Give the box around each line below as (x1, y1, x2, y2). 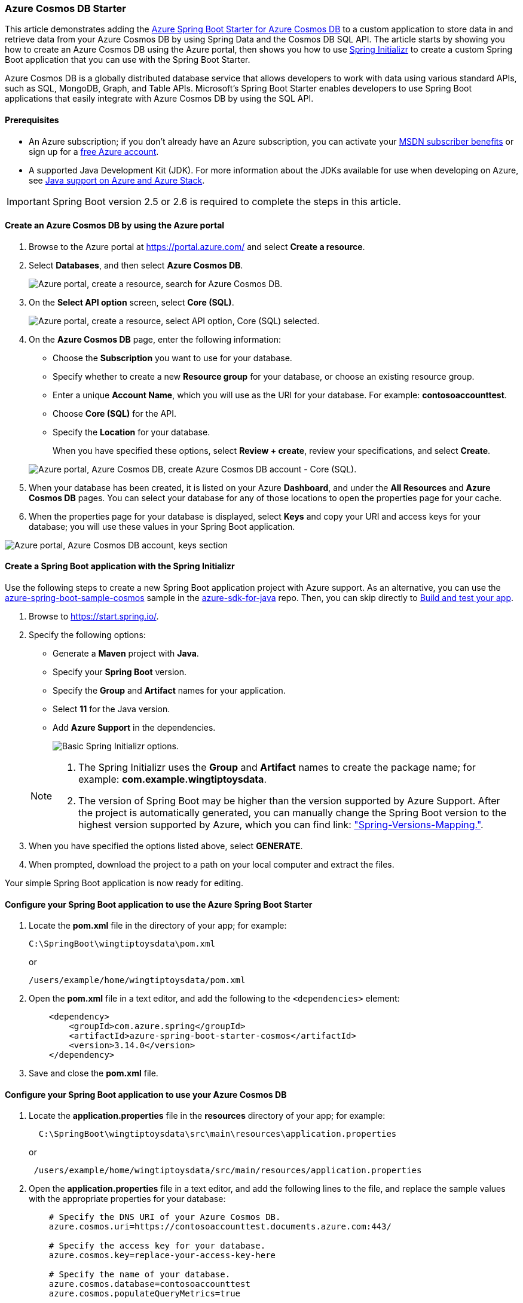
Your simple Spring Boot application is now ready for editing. (5, 878, 243, 889)
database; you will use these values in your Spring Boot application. (29, 521, 295, 532)
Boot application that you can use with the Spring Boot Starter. (5, 54, 250, 65)
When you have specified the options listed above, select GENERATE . (29, 841, 303, 852)
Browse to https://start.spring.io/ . (29, 611, 159, 622)
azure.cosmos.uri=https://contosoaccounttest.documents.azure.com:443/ (48, 1222, 392, 1232)
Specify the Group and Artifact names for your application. (53, 685, 286, 696)
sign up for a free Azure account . (29, 146, 159, 157)
